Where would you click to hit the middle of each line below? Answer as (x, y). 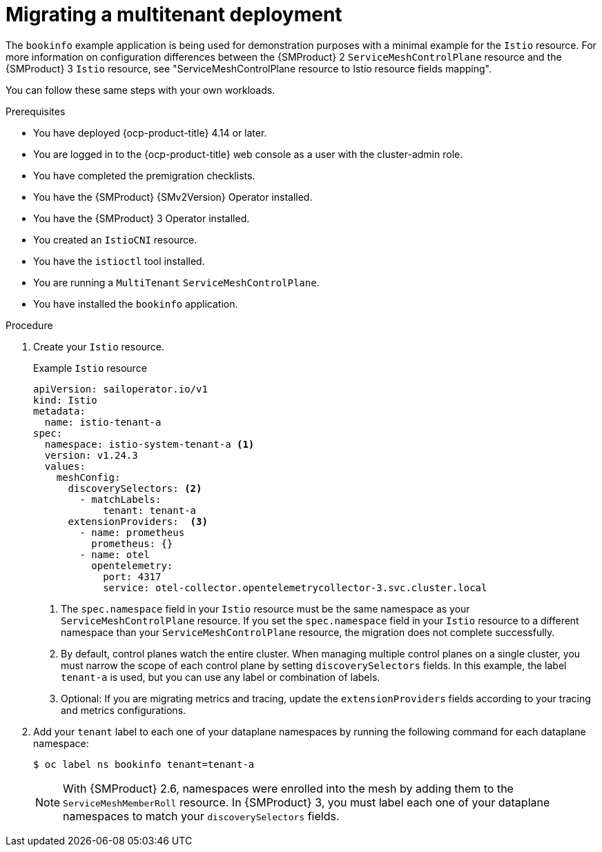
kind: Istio (65, 400)
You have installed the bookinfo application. (136, 304)
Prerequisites (36, 111)
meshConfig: (88, 477)
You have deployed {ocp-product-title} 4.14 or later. (150, 132)
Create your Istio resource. (99, 346)
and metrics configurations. (124, 710)
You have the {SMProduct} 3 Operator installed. (142, 218)
